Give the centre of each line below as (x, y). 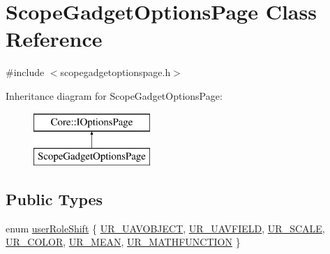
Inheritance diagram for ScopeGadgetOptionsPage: (114, 95)
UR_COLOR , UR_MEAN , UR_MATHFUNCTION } (123, 242)
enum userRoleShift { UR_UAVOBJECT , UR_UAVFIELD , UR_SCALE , (165, 228)
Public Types (54, 199)
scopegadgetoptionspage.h (115, 72)
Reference (54, 39)
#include (25, 72)
